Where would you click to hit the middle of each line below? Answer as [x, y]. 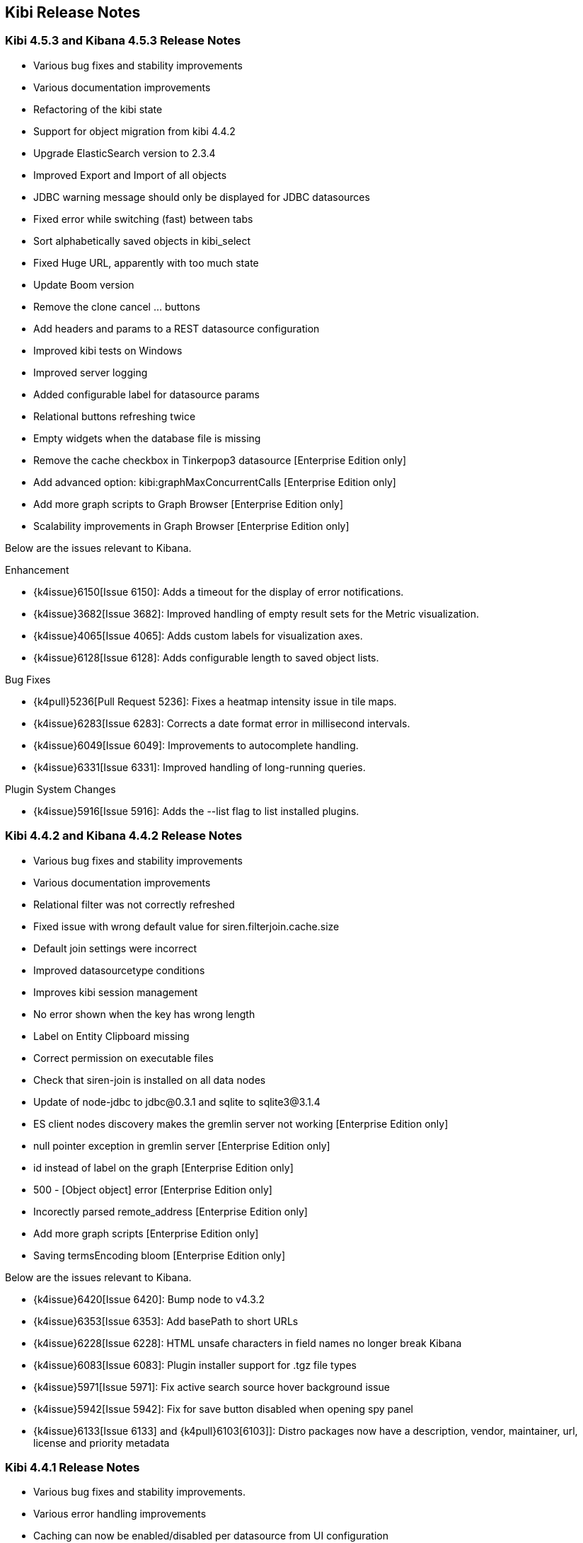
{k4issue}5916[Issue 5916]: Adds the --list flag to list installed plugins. [196, 811]
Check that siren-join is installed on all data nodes [150, 1080]
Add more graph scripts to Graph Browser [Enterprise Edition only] [189, 504]
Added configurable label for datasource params [146, 394]
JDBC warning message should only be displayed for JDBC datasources [202, 197]
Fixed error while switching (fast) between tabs [143, 219]
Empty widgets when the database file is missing [147, 438]
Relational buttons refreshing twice [115, 416]
